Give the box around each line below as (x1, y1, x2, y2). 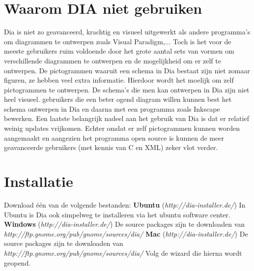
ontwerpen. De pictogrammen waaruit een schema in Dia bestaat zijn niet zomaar (4, 65, 250, 75)
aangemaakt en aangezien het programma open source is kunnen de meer (4, 132, 224, 143)
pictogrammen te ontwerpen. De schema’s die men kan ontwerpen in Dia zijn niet (4, 84, 250, 94)
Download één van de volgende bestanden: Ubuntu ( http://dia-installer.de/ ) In (4, 199, 246, 210)
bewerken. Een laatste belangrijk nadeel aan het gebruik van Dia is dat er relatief (4, 113, 249, 123)
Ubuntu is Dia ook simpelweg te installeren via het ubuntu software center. (4, 209, 230, 219)
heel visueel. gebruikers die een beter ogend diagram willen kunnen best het (4, 94, 232, 104)
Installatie (4, 171, 73, 191)
